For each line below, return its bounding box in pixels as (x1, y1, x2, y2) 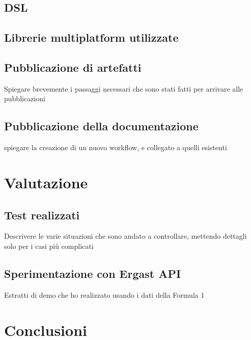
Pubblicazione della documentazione (4, 118, 199, 134)
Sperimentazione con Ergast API (4, 265, 181, 281)
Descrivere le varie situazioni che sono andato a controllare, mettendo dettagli (4, 231, 247, 241)
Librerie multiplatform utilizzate (4, 30, 179, 45)
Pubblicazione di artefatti (4, 59, 142, 75)
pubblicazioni (4, 93, 45, 104)
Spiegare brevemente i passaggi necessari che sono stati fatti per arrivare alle (4, 83, 243, 94)
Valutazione (4, 172, 88, 192)
